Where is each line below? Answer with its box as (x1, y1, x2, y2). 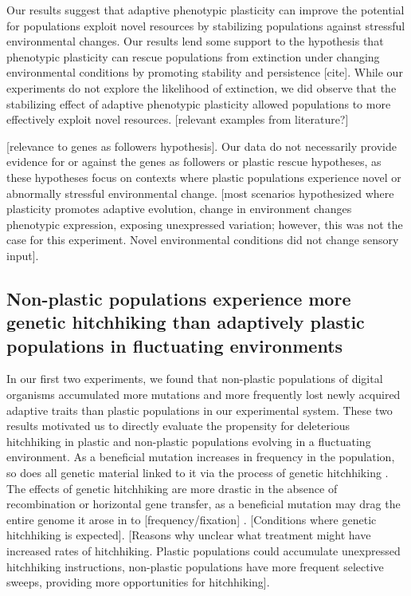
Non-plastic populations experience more (6, 286, 351, 310)
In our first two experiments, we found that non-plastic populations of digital (6, 370, 383, 387)
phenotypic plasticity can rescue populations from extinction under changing (6, 48, 380, 65)
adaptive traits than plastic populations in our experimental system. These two (6, 401, 393, 418)
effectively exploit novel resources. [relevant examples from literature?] (6, 111, 349, 128)
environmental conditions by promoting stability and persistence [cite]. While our (6, 64, 403, 81)
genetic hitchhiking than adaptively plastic (6, 310, 365, 334)
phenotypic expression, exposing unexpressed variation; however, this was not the (6, 215, 403, 232)
